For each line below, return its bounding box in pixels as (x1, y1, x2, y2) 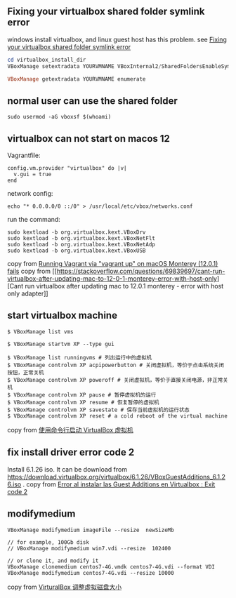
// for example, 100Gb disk (7, 538, 90, 546)
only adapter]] (7, 289, 48, 298)
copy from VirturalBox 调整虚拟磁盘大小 (7, 583, 122, 591)
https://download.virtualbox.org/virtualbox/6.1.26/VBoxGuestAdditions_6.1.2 (7, 472, 226, 481)
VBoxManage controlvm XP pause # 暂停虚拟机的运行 (13, 391, 157, 399)
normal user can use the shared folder (7, 95, 178, 107)
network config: (7, 190, 53, 198)
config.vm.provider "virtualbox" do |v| (7, 165, 128, 172)
